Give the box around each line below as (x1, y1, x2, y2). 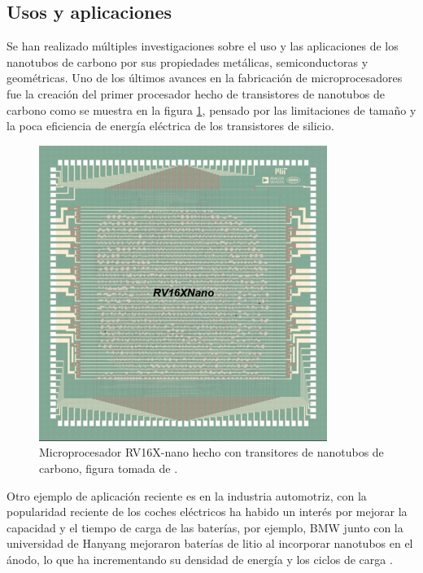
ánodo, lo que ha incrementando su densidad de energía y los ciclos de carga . (7, 550, 393, 567)
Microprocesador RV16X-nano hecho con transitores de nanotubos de (39, 444, 384, 461)
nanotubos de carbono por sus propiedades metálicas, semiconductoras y (7, 53, 368, 70)
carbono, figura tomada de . (39, 459, 178, 476)
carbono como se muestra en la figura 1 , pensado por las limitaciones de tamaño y (7, 101, 416, 118)
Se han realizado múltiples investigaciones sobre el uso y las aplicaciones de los (7, 37, 399, 55)
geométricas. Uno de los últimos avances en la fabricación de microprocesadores (7, 69, 403, 86)
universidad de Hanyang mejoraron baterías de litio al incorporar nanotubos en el (7, 535, 413, 552)
